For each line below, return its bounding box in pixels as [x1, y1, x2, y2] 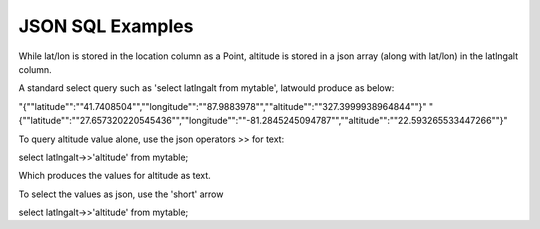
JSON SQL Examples [18, 15, 194, 37]
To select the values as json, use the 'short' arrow [18, 188, 224, 200]
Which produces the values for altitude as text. [18, 170, 212, 182]
